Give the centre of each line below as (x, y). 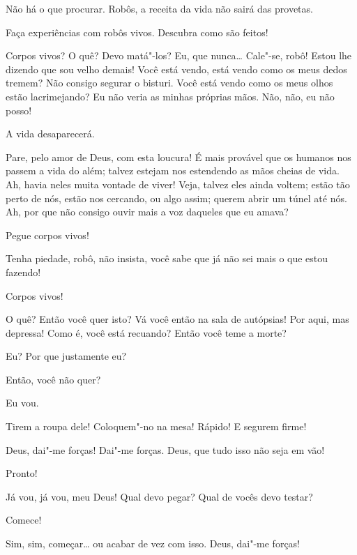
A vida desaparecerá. (50, 134)
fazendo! (23, 272)
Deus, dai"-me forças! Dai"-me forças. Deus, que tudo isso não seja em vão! (165, 449)
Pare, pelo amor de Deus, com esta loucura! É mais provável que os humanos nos (178, 157)
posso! (19, 110)
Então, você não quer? (53, 379)
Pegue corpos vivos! (47, 235)
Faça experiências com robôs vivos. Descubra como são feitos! (137, 32)
